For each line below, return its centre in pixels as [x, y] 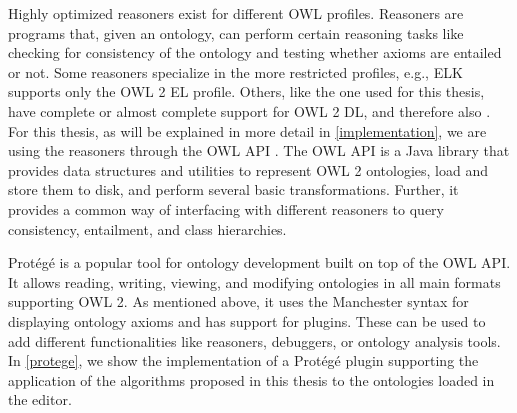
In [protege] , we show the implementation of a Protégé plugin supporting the [243, 360]
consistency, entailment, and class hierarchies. [147, 228]
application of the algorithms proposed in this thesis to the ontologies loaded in [251, 379]
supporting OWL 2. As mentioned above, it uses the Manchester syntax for [238, 301]
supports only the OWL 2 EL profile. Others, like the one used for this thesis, [246, 91]
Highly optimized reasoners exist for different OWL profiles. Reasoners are [236, 13]
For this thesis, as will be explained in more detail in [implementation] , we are [247, 130]
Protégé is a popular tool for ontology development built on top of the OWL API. [259, 262]
